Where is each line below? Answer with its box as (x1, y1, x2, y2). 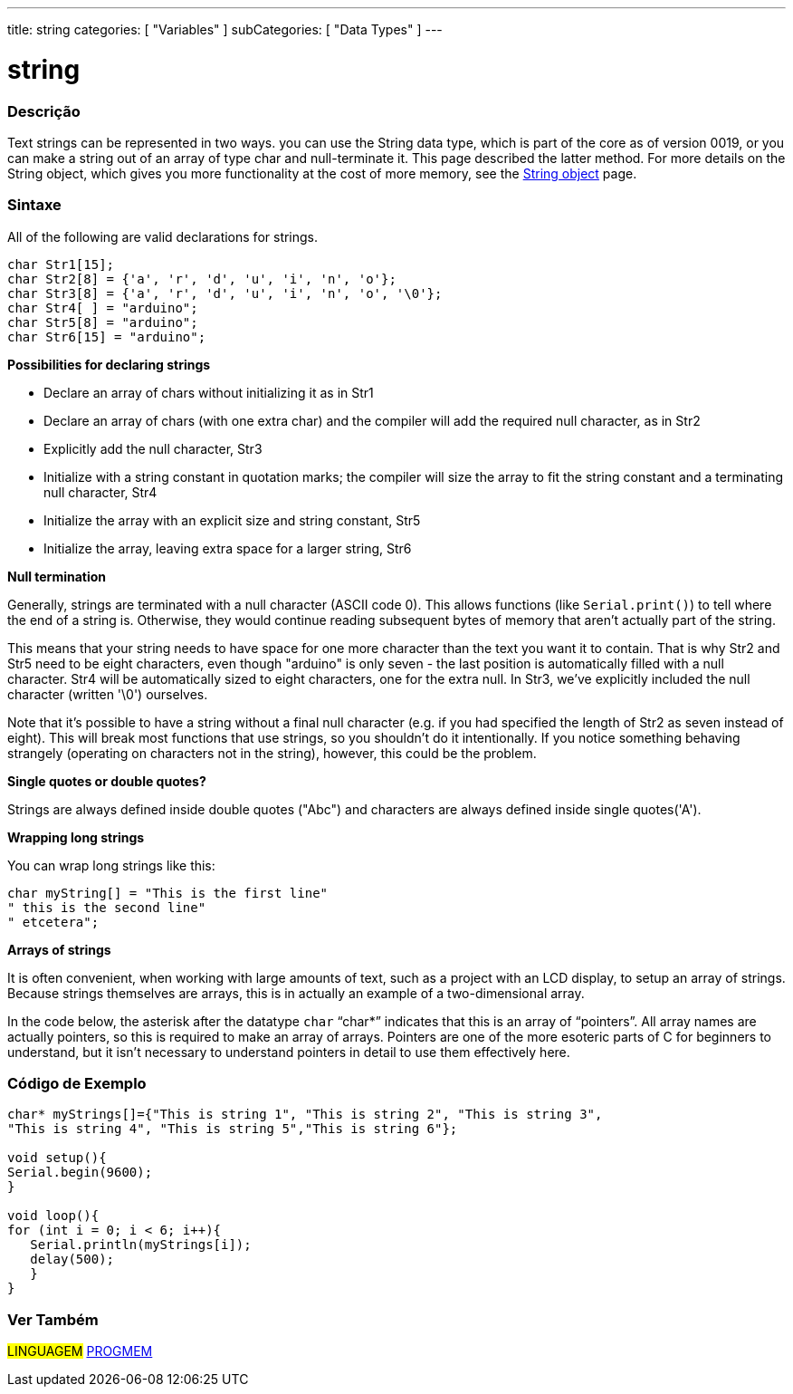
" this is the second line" (7, 899, 206, 915)
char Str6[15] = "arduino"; (7, 329, 206, 344)
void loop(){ (7, 1208, 100, 1224)
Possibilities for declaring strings (7, 356, 211, 372)
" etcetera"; (7, 914, 100, 929)
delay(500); (30, 1252, 115, 1267)
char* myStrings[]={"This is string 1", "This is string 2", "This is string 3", (7, 1107, 603, 1122)
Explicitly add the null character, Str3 (43, 440, 263, 457)
